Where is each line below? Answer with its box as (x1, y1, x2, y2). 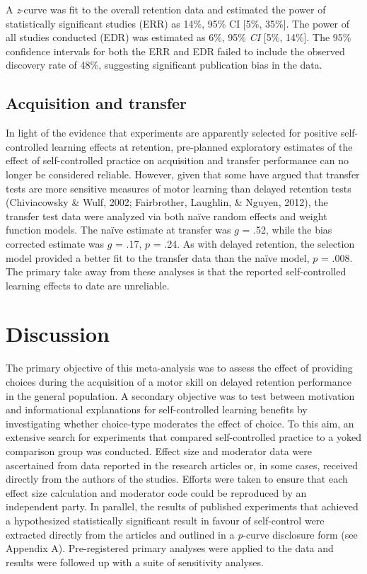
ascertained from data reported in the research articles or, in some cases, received (6, 457, 359, 472)
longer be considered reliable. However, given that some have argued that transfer (6, 166, 360, 181)
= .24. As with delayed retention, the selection (153, 236, 355, 251)
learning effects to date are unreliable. (6, 277, 170, 292)
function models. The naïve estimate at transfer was (6, 222, 231, 237)
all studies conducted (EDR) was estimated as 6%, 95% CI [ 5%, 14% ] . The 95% (6, 30, 351, 45)
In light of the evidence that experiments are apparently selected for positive (6, 125, 337, 140)
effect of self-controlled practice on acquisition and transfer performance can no (6, 153, 349, 168)
